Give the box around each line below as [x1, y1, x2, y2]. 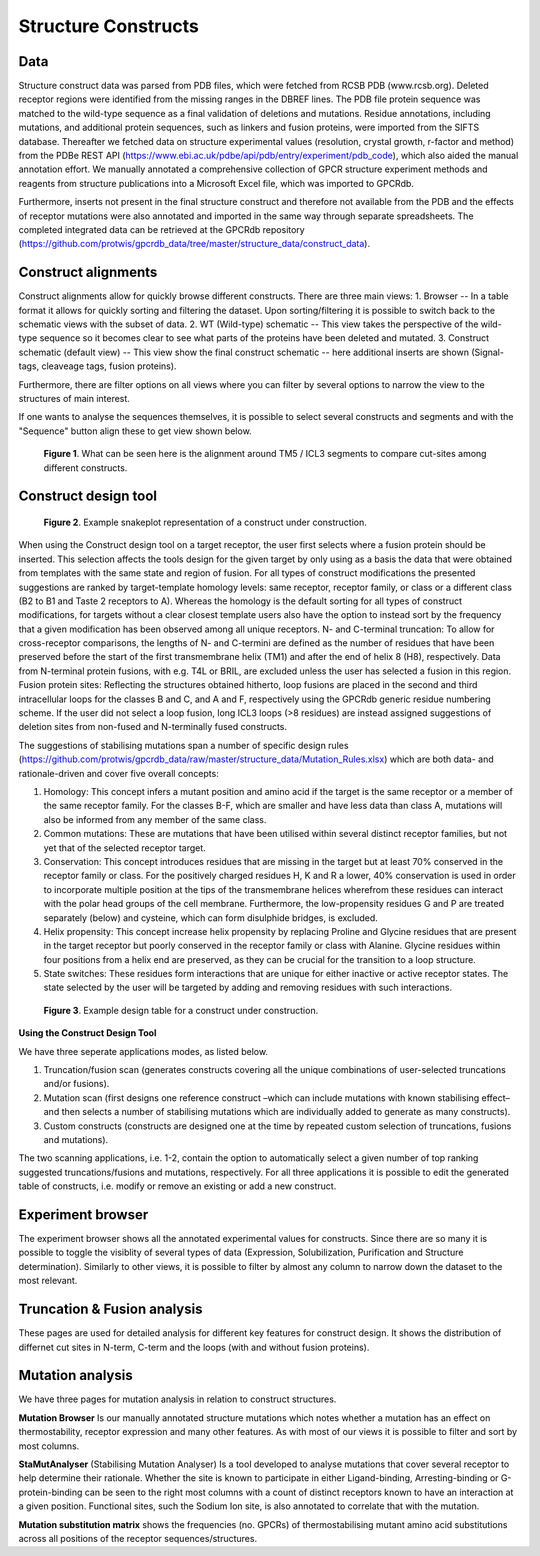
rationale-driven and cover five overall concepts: [18, 767, 219, 779]
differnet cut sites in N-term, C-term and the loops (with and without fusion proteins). [18, 1341, 370, 1353]
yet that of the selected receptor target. [43, 841, 207, 854]
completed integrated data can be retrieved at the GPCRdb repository [18, 223, 305, 235]
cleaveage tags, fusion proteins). [41, 360, 177, 372]
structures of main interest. [18, 393, 130, 404]
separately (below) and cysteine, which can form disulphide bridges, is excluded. [43, 911, 379, 924]
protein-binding [18, 1486, 83, 1498]
